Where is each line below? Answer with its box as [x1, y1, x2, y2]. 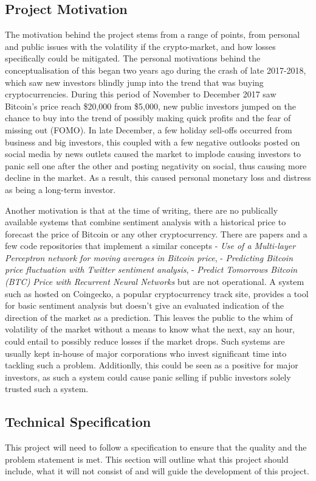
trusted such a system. [5, 382, 89, 395]
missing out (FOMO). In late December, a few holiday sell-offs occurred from [5, 123, 292, 136]
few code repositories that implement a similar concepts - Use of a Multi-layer [5, 239, 296, 252]
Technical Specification [5, 412, 151, 431]
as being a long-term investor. [5, 183, 116, 195]
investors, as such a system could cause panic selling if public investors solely [5, 370, 291, 383]
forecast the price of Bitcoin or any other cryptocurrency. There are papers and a [5, 227, 307, 240]
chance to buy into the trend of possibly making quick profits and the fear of [5, 111, 291, 124]
